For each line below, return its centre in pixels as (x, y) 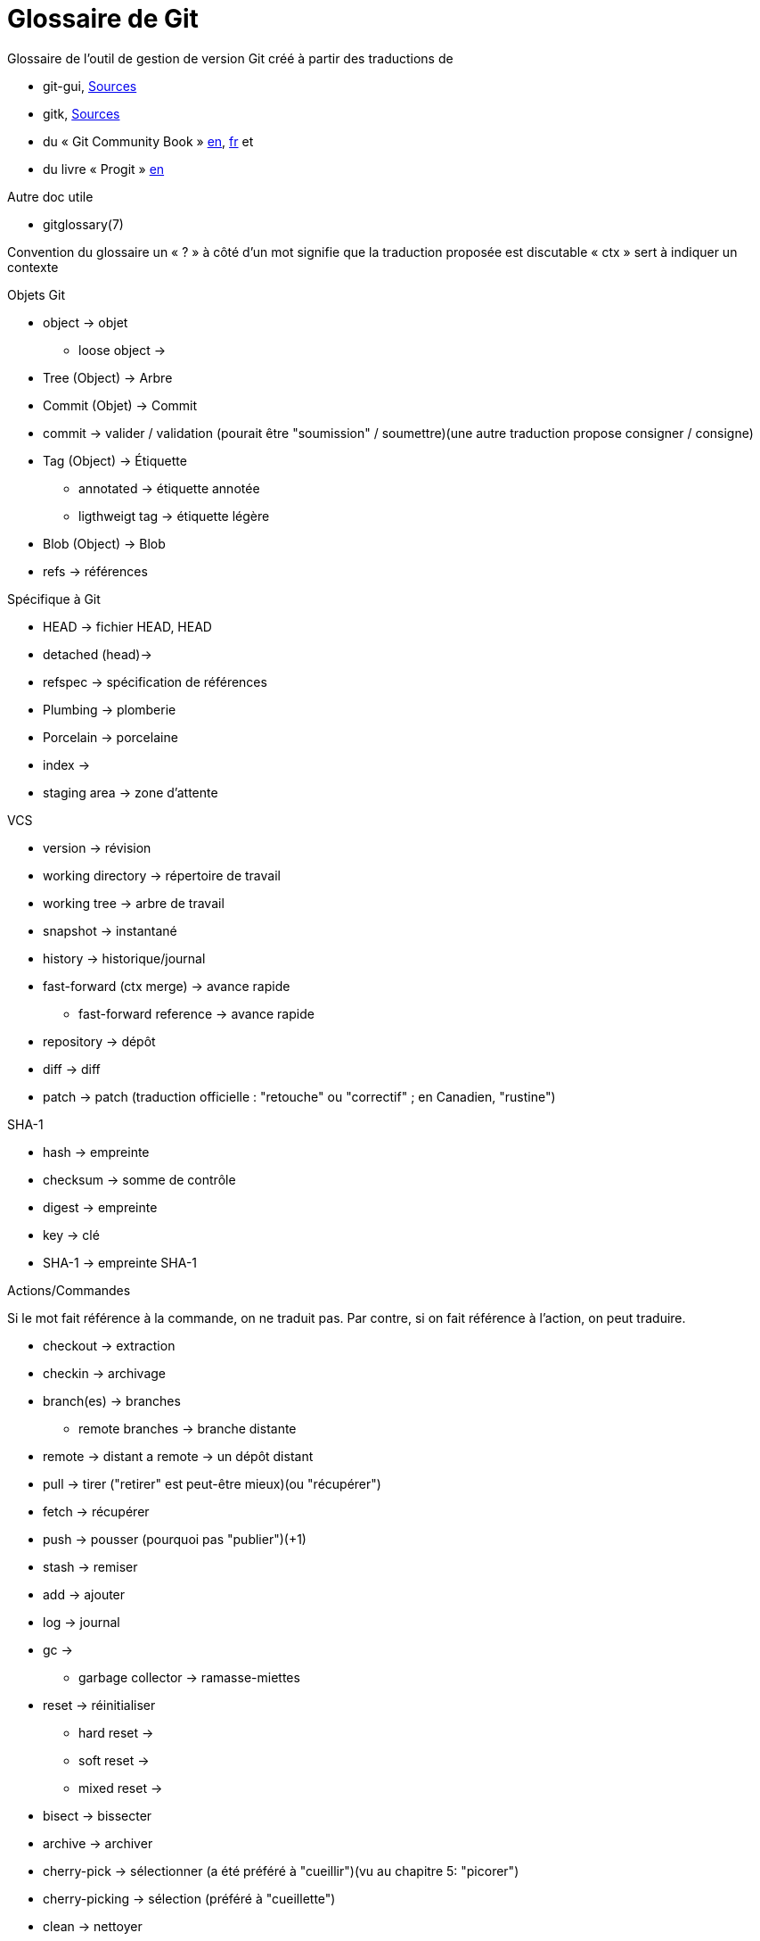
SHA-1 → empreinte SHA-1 (120, 1262)
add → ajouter (84, 1594)
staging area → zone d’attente (131, 792)
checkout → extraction (109, 1345)
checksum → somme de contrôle (139, 1179)
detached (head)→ (98, 654)
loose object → (123, 350)
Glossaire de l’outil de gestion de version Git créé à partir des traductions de (230, 58)
